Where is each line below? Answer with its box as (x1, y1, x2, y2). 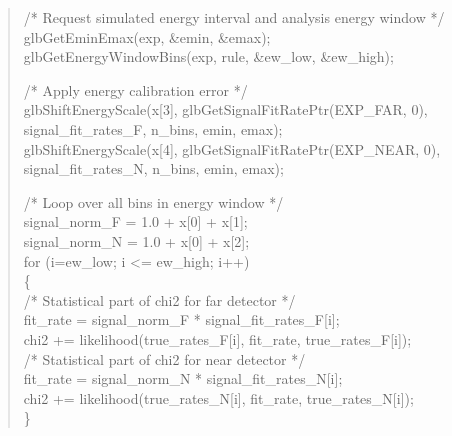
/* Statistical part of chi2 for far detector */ (23, 289, 296, 310)
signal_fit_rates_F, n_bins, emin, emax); (23, 118, 283, 139)
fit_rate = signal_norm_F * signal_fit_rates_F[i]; (23, 309, 340, 330)
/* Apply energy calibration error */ (23, 79, 248, 100)
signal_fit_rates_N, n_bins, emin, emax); (23, 158, 284, 179)
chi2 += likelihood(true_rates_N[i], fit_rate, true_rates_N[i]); (23, 387, 414, 408)
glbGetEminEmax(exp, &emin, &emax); (23, 26, 271, 47)
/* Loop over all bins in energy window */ (23, 191, 284, 212)
